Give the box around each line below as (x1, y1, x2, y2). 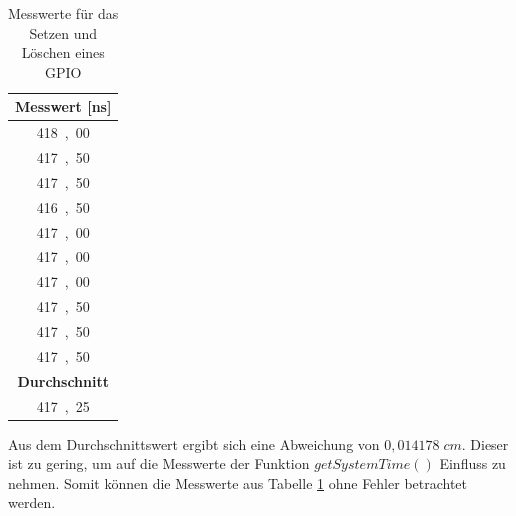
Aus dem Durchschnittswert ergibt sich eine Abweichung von (8, 433, 380, 454)
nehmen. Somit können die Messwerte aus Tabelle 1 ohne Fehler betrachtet (8, 472, 468, 493)
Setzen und (29, 22, 98, 43)
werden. (8, 492, 56, 513)
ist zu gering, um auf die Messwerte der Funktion (8, 453, 310, 474)
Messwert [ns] (15, 96, 112, 117)
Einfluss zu (439, 453, 506, 474)
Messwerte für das (8, 3, 119, 23)
